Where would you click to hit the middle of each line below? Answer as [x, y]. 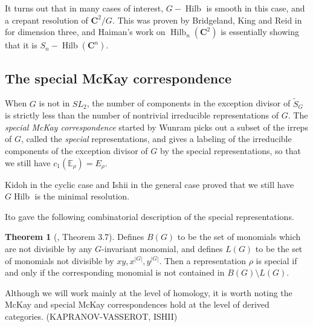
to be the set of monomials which [239, 237]
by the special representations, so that [230, 150]
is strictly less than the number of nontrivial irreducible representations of [142, 115]
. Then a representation [203, 260]
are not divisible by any [49, 248]
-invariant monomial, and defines [162, 248]
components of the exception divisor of [76, 150]
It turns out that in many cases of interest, [84, 8]
